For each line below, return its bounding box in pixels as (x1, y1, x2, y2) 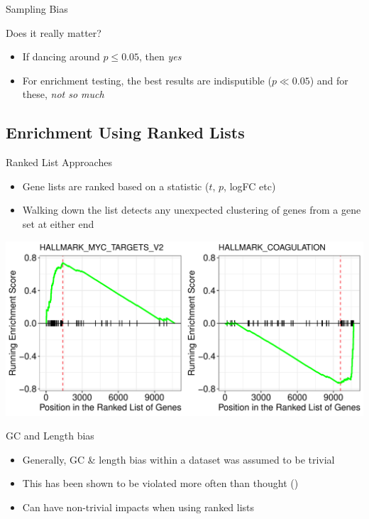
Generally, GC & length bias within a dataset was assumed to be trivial (22, 452, 335, 466)
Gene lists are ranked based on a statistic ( (22, 178, 209, 193)
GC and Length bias (6, 428, 94, 443)
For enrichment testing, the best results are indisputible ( (22, 72, 272, 87)
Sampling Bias (6, 1, 68, 16)
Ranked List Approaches (6, 155, 112, 170)
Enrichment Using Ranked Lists (6, 121, 245, 143)
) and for (309, 72, 348, 87)
